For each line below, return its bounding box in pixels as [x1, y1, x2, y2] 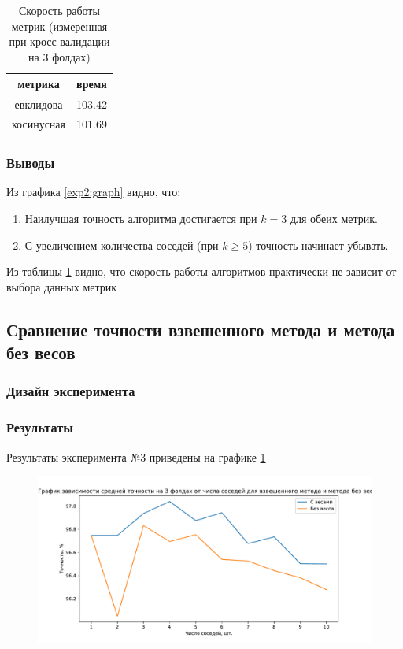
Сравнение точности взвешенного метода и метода [6, 317, 395, 341]
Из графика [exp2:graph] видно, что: [6, 184, 181, 200]
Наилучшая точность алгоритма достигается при [24, 210, 257, 226]
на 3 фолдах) [28, 48, 91, 65]
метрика [17, 76, 60, 92]
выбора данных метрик [6, 278, 117, 295]
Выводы [6, 153, 55, 172]
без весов [6, 340, 76, 365]
